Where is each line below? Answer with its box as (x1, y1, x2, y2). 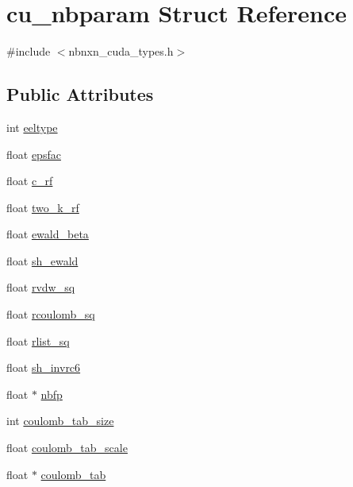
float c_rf (6, 172, 53, 189)
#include (6, 43, 51, 60)
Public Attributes (6, 82, 154, 106)
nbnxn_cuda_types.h (68, 43, 174, 60)
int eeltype (6, 118, 58, 135)
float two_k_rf (6, 199, 79, 215)
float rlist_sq (6, 332, 70, 349)
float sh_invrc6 (6, 359, 81, 376)
